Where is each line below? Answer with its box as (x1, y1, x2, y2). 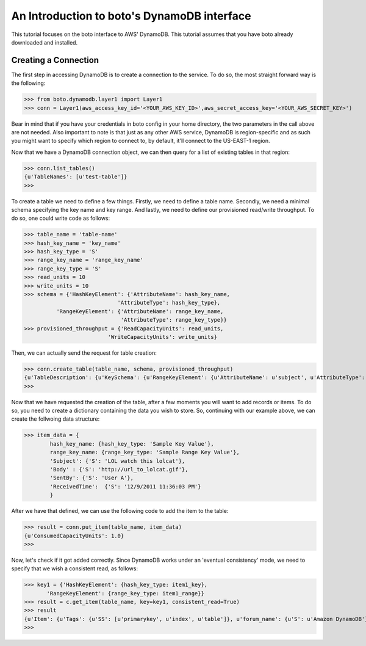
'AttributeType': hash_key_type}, (117, 299, 221, 307)
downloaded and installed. (11, 38, 78, 46)
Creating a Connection (11, 55, 99, 65)
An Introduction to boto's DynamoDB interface (11, 9, 251, 23)
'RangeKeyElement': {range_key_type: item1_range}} (46, 590, 204, 597)
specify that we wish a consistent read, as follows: (11, 565, 138, 572)
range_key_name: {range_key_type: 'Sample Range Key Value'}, (49, 449, 240, 456)
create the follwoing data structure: (11, 415, 100, 423)
